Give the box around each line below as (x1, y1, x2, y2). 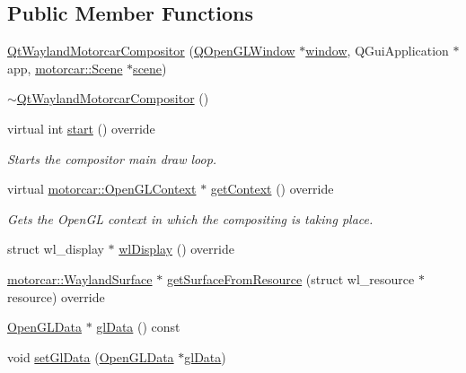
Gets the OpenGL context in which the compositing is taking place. (7, 209, 374, 228)
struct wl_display (7, 239, 104, 258)
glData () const (96, 317, 180, 336)
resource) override (7, 287, 105, 306)
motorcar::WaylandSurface (7, 269, 153, 288)
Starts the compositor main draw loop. (7, 149, 217, 168)
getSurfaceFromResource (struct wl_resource (166, 269, 415, 288)
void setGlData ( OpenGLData (7, 347, 174, 366)
